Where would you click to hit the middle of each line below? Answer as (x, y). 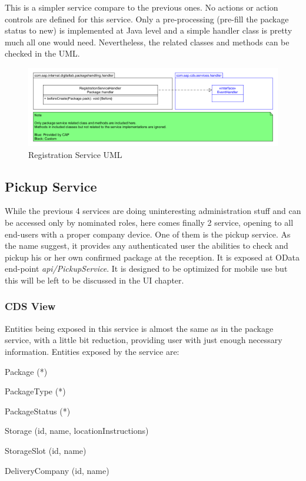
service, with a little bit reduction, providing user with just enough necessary (144, 340)
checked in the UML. (42, 53)
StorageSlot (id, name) (46, 450)
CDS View (30, 306)
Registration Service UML (75, 154)
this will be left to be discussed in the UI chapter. (94, 280)
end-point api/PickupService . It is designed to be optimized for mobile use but (146, 268)
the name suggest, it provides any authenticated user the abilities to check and (147, 246)
